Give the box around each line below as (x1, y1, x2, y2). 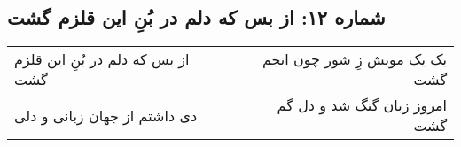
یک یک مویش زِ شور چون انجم (262, 49, 447, 70)
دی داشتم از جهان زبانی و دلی (14, 104, 198, 126)
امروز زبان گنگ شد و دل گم (277, 95, 447, 116)
